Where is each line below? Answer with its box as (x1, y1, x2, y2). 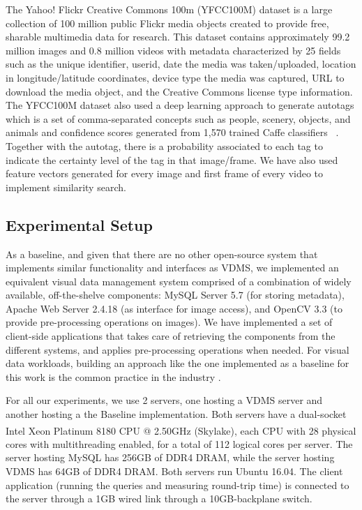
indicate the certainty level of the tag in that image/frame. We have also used (6, 152, 338, 167)
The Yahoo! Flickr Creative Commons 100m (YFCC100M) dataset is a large (6, 2, 333, 16)
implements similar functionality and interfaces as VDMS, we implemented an (6, 260, 339, 275)
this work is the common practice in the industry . (6, 369, 221, 384)
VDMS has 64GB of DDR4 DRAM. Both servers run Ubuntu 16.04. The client (6, 464, 343, 479)
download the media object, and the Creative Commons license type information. (6, 84, 353, 98)
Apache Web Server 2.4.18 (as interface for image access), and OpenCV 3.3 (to (6, 301, 342, 315)
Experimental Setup (6, 213, 153, 235)
